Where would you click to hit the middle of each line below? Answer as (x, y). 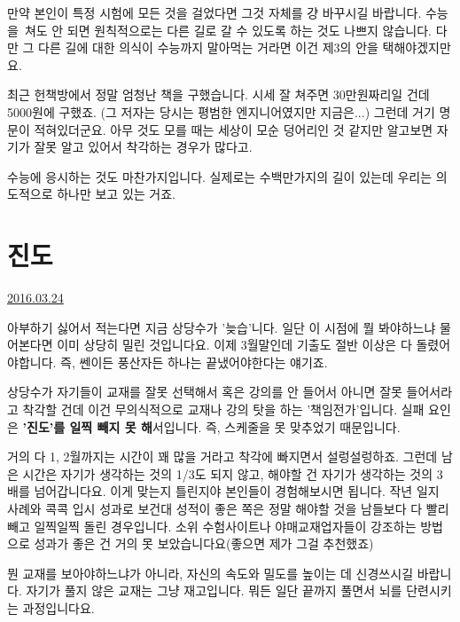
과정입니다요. (58, 607)
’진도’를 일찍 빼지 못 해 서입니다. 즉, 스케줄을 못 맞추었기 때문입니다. (211, 426)
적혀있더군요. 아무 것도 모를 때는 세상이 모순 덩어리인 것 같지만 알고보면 (234, 129)
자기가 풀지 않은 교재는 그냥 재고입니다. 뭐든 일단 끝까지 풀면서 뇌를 (214, 591)
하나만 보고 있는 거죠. (116, 194)
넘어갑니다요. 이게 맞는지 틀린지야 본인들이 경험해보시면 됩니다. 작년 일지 (237, 491)
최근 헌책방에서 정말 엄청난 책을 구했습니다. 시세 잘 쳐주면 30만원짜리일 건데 (218, 94)
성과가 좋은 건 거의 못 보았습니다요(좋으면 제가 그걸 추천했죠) (204, 543)
